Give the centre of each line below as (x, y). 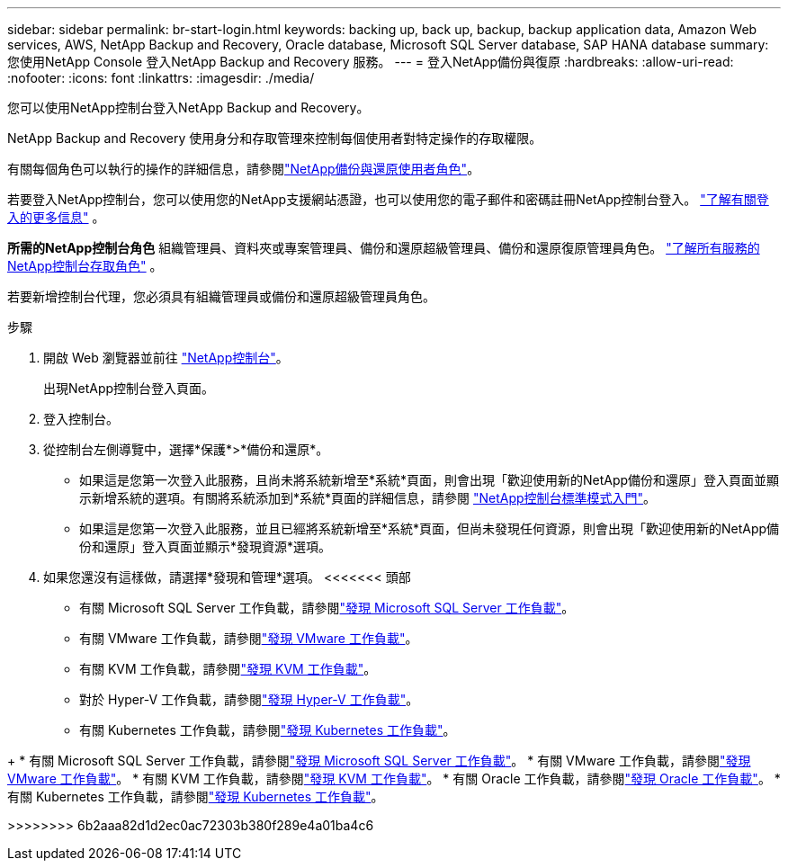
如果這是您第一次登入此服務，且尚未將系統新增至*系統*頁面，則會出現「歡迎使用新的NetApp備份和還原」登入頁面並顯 (430, 480)
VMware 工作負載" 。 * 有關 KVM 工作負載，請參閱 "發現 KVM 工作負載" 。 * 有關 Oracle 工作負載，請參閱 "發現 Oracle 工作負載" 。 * (394, 779)
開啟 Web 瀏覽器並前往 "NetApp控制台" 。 (166, 358)
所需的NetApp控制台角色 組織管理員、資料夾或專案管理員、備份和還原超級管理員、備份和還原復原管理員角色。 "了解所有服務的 (384, 248)
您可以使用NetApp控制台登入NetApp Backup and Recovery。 (188, 107)
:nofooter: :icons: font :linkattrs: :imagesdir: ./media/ (161, 78)
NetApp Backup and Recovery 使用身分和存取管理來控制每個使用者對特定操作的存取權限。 (275, 138)
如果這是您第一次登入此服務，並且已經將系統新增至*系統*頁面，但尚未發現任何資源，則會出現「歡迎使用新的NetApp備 (430, 528)
